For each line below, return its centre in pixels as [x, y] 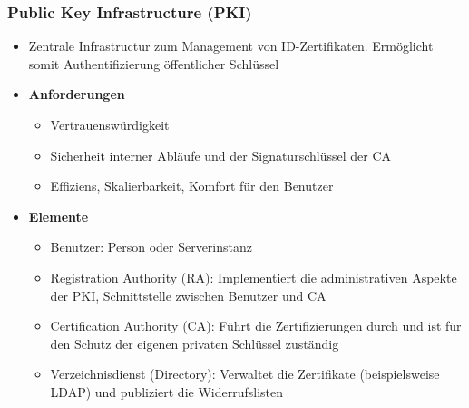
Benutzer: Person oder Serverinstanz [151, 247]
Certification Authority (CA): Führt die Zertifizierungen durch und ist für [256, 326]
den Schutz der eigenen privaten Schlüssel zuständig [195, 343]
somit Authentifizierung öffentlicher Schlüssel [154, 63]
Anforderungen [77, 94]
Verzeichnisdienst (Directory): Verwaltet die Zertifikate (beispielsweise [245, 374]
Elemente [59, 216]
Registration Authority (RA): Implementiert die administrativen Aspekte [254, 277]
